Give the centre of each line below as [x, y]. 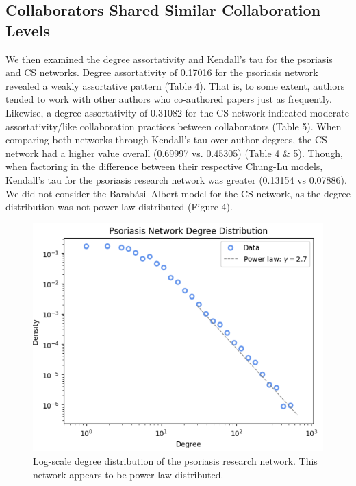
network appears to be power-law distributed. [128, 474]
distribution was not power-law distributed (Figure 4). [119, 207]
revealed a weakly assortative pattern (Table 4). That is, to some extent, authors [175, 85]
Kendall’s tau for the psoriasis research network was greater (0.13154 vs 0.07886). [176, 179]
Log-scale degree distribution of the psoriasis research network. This [175, 460]
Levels [28, 30]
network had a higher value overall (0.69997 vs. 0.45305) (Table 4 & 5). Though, [174, 153]
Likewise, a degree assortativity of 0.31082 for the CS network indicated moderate [177, 112]
